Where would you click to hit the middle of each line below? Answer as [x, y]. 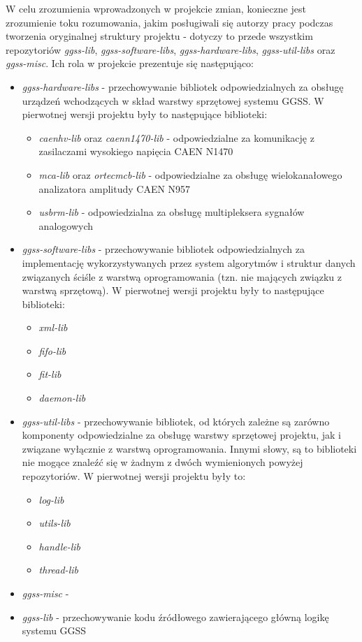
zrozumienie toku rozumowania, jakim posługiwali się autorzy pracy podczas [169, 22]
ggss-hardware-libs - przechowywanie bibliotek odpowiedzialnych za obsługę [183, 86]
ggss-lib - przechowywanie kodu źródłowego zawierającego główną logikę [175, 617]
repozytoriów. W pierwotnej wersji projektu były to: [134, 476]
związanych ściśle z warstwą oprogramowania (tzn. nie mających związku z [182, 276]
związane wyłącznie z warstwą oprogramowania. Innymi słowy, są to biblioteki [189, 448]
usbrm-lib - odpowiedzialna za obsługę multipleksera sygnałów [172, 212]
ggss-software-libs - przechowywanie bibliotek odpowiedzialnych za [163, 249]
